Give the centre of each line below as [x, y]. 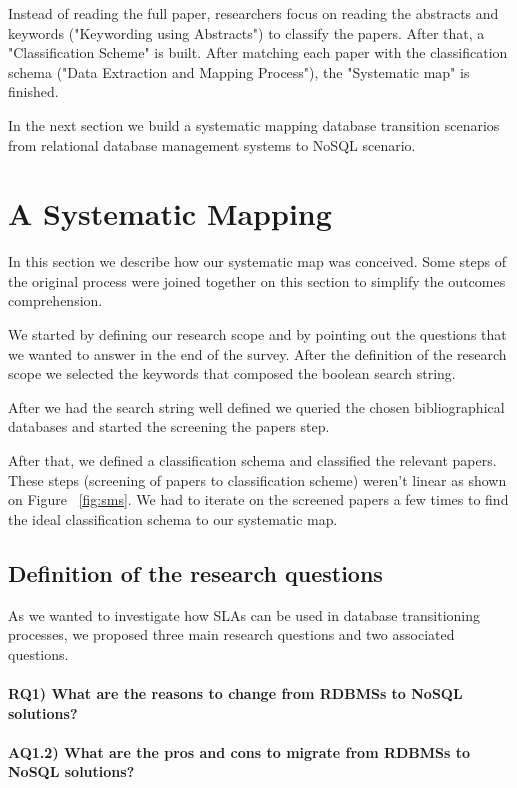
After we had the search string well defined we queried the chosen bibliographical [256, 406]
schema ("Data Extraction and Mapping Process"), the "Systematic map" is [239, 71]
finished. [33, 91]
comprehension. [55, 300]
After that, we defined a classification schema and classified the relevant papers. [252, 460]
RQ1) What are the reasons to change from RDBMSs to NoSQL [235, 692]
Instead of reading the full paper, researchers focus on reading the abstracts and [253, 13]
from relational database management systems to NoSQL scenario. [212, 144]
